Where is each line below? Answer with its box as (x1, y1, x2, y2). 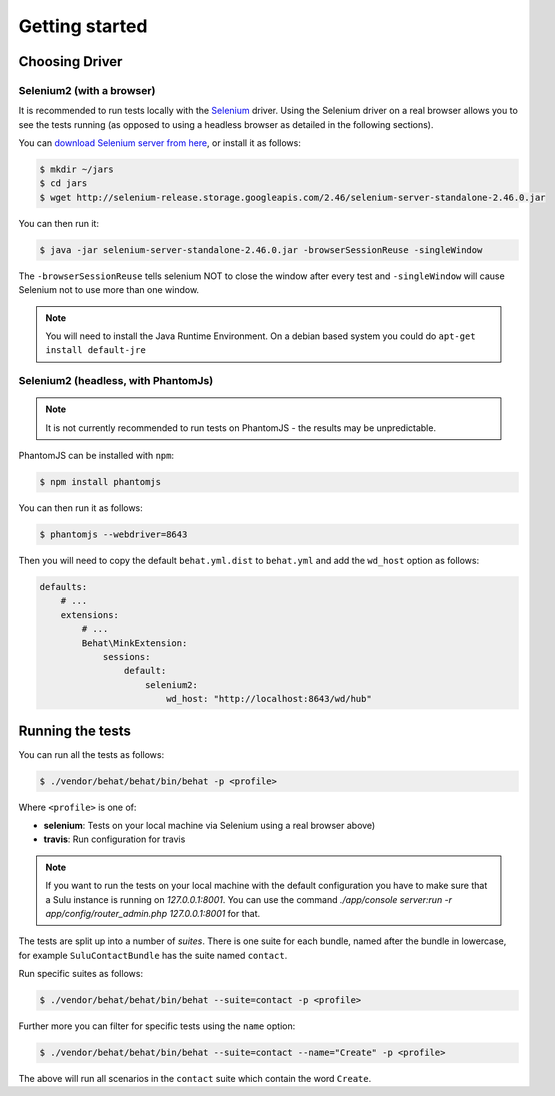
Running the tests (18, 722, 132, 739)
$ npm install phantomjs (39, 476, 162, 488)
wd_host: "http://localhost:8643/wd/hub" (165, 693, 372, 705)
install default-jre (45, 345, 147, 356)
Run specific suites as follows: (18, 968, 144, 980)
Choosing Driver (18, 53, 123, 70)
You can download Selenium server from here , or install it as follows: (18, 137, 302, 149)
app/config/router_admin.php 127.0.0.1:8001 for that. (45, 907, 261, 919)
